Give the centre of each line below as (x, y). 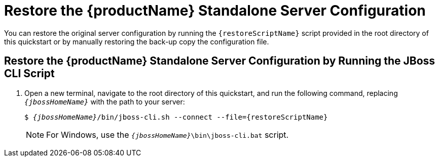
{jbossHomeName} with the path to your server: (105, 101)
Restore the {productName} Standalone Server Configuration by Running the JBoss (220, 61)
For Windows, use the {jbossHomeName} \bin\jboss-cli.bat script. (168, 135)
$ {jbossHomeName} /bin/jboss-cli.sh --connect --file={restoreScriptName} (176, 117)
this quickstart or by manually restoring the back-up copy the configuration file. (137, 41)
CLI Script (29, 74)
